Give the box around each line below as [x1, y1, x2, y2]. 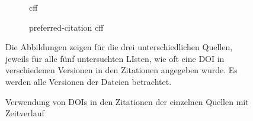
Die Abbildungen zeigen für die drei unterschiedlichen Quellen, [5, 41, 233, 53]
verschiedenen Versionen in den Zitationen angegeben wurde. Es [5, 64, 238, 76]
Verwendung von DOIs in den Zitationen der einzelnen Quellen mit [5, 95, 249, 107]
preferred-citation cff [29, 21, 104, 33]
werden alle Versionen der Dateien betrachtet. [5, 75, 172, 87]
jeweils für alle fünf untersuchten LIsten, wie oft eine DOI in [5, 52, 225, 64]
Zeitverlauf [5, 107, 44, 119]
